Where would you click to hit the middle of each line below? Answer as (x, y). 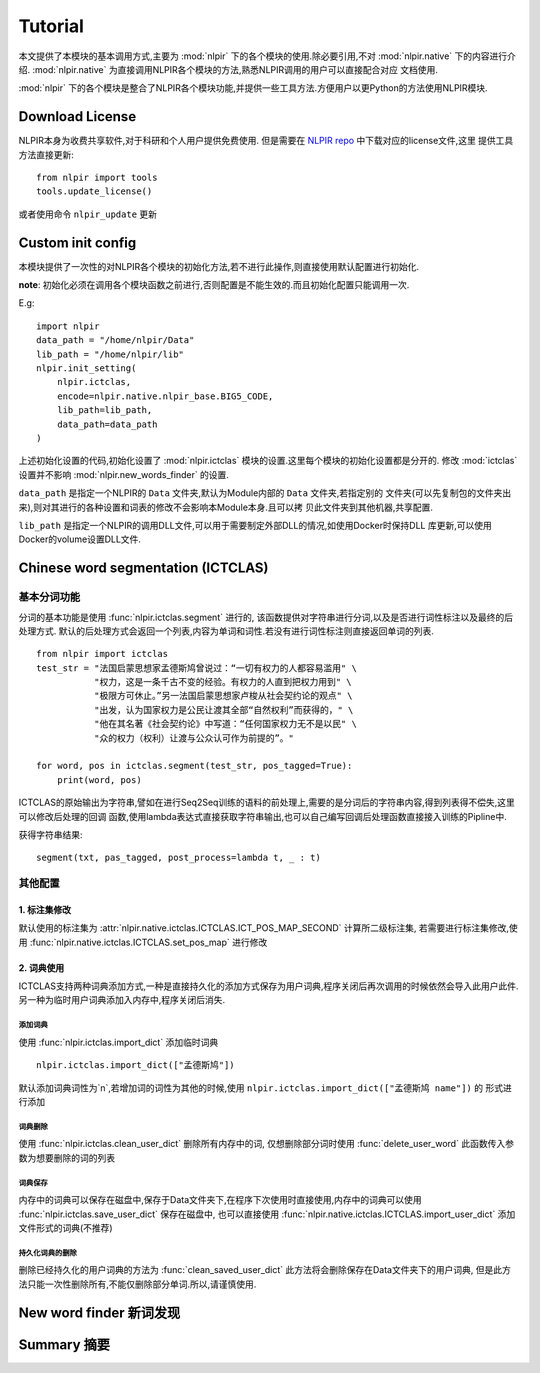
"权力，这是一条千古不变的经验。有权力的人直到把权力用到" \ (222, 682)
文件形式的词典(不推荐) (66, 1227)
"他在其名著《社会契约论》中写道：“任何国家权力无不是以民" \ (225, 724)
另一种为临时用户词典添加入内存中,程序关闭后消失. (122, 1000)
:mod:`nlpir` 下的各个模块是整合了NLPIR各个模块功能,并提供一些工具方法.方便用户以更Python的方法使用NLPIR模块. (253, 88)
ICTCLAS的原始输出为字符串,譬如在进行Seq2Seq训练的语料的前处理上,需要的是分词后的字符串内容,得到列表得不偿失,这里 (266, 802)
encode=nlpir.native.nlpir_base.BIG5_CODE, (165, 396)
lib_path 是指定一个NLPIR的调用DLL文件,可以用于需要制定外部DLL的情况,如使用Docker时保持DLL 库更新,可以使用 (255, 525)
